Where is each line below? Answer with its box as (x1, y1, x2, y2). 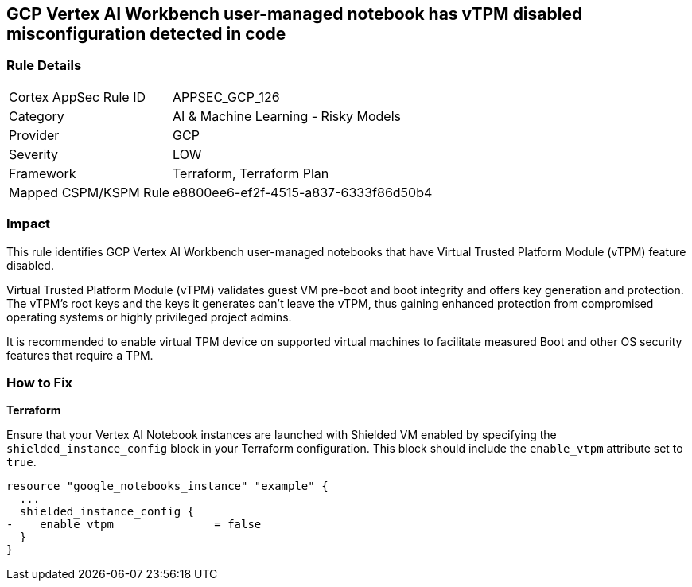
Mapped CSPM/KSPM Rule (9, 184, 170, 200)
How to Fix (6, 374, 73, 391)
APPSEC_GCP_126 (173, 88, 280, 105)
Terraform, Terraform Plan (173, 165, 329, 181)
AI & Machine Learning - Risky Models (173, 107, 401, 124)
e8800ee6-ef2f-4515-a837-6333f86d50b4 (173, 184, 433, 200)
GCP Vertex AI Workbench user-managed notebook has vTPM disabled (6, 4, 583, 24)
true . (6, 455, 37, 469)
